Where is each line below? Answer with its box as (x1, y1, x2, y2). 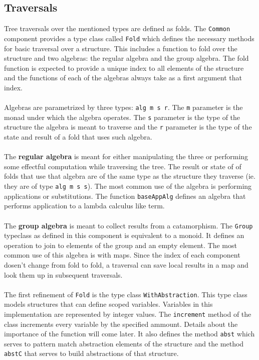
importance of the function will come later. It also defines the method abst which (4, 328, 255, 339)
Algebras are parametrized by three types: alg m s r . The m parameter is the (4, 102, 243, 112)
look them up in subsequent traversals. (4, 269, 123, 280)
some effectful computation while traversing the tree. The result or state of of (4, 161, 241, 171)
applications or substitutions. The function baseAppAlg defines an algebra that (4, 190, 246, 201)
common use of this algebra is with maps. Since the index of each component (4, 250, 240, 260)
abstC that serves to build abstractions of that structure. (4, 348, 179, 358)
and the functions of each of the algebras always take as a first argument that (4, 72, 242, 83)
